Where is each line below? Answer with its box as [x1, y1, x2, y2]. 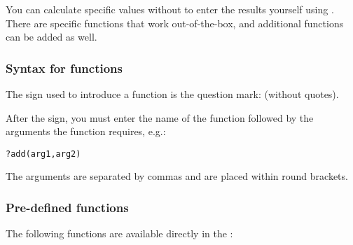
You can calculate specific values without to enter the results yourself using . [6, 2, 334, 16]
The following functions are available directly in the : [6, 226, 233, 241]
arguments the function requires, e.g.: [6, 124, 166, 139]
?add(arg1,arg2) [6, 148, 81, 159]
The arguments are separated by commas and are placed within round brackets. [6, 169, 348, 183]
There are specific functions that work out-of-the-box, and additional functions [6, 15, 344, 30]
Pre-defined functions [6, 198, 129, 216]
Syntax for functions [6, 59, 123, 76]
